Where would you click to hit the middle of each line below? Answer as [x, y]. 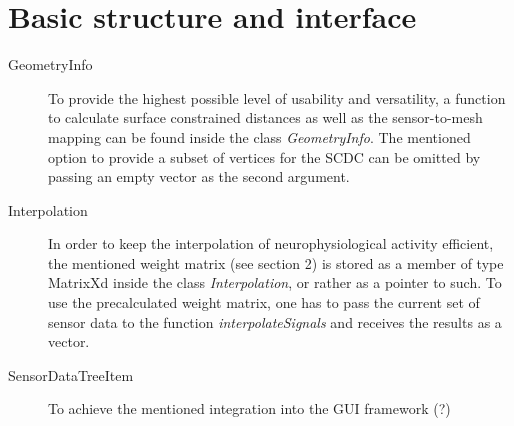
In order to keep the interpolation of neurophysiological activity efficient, [271, 243]
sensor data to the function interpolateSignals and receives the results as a [275, 321]
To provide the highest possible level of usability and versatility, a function [277, 97]
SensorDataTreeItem [71, 374]
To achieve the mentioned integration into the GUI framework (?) [249, 408]
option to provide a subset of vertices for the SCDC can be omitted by [264, 156]
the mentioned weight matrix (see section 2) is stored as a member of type [276, 262]
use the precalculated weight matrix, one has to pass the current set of [264, 302]
